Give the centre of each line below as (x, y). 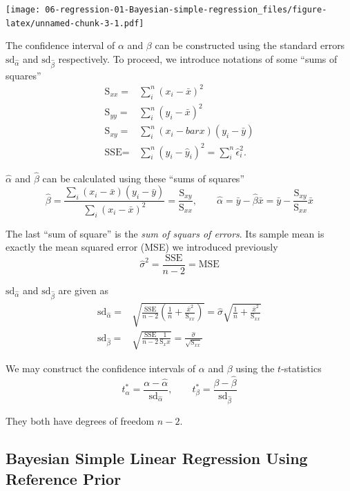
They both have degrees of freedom (80, 421)
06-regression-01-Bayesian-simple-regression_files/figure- (186, 10)
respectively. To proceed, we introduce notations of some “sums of (198, 58)
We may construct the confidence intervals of (101, 368)
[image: (23, 10)
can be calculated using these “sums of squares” (143, 178)
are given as (84, 290)
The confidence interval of (60, 45)
